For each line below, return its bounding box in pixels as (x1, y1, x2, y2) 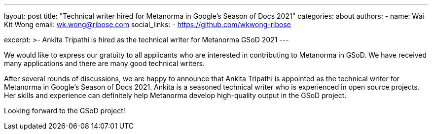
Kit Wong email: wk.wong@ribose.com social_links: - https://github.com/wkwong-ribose (4, 20, 291, 29)
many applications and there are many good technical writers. (4, 59, 205, 67)
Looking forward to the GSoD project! (4, 106, 125, 115)
